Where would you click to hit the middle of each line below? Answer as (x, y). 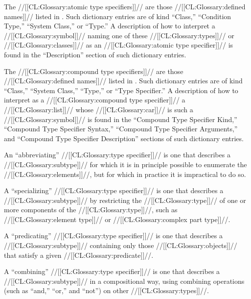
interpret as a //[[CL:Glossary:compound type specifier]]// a (95, 100)
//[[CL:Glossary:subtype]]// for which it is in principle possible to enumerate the (125, 164)
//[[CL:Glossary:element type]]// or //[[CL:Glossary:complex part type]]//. (117, 219)
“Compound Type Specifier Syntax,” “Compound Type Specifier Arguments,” (121, 129)
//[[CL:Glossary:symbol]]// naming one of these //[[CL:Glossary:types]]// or (119, 35)
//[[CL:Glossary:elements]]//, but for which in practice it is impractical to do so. (125, 174)
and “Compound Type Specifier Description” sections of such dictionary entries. (124, 138)
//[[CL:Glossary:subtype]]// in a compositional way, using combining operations (124, 281)
